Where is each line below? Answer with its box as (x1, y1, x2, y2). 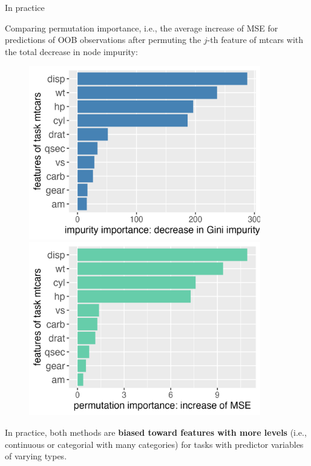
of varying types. (5, 450, 67, 462)
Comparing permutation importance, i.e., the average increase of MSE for (5, 21, 278, 34)
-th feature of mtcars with (207, 33, 304, 46)
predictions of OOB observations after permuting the (5, 33, 201, 46)
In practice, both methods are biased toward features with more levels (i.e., (5, 425, 307, 438)
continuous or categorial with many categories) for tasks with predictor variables (5, 438, 304, 450)
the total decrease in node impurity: (5, 45, 138, 57)
